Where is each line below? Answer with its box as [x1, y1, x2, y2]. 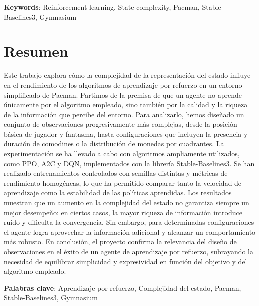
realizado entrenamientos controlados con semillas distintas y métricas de [4, 168, 228, 178]
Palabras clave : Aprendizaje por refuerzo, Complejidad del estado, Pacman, [4, 282, 241, 293]
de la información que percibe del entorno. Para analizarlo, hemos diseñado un [4, 109, 244, 119]
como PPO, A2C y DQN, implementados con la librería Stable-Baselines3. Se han [4, 158, 255, 168]
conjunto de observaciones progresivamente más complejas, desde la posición [4, 119, 237, 129]
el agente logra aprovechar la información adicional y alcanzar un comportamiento [4, 226, 256, 237]
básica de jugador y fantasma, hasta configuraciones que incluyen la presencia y [4, 128, 248, 139]
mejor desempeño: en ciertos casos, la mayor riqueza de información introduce [4, 207, 242, 217]
